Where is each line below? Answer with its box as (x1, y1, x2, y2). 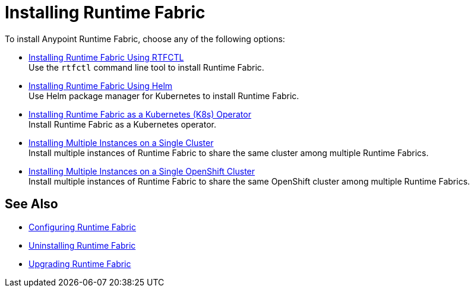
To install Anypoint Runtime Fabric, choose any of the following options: (5, 33, 285, 44)
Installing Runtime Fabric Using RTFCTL (29, 52, 184, 62)
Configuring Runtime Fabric (29, 221, 136, 232)
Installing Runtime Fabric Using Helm (29, 80, 173, 91)
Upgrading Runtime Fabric (29, 258, 131, 269)
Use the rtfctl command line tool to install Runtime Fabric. (29, 62, 264, 72)
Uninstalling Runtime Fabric (29, 240, 136, 250)
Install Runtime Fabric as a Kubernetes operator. (29, 119, 216, 129)
